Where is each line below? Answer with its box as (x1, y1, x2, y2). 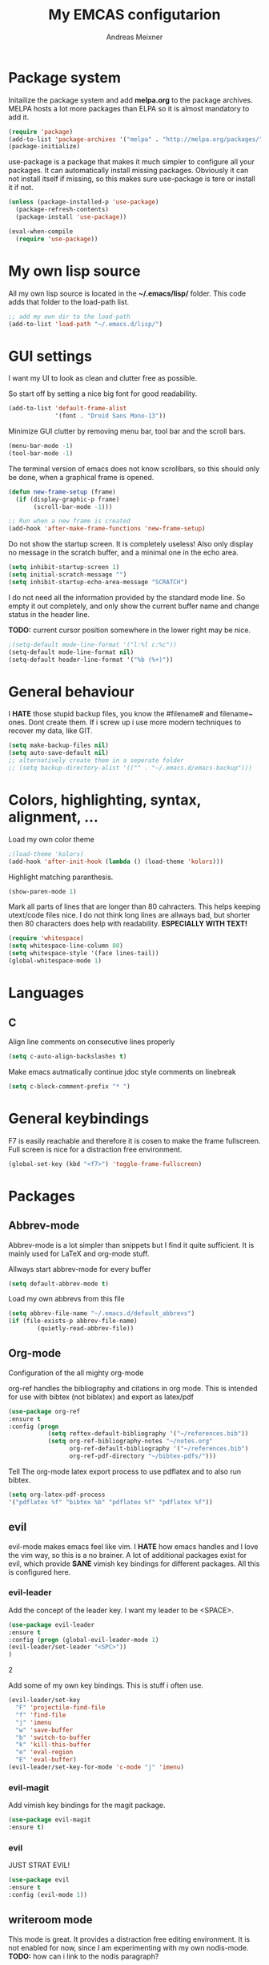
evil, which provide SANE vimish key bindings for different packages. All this (8, 1559, 260, 1568)
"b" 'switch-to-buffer (15, 1733, 91, 1741)
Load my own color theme (8, 834, 94, 844)
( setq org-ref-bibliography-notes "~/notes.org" (47, 1437, 214, 1446)
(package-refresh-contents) (15, 206, 110, 214)
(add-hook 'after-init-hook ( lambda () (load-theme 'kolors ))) (8, 857, 224, 865)
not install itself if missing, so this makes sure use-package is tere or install (8, 174, 256, 184)
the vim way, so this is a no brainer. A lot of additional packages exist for (8, 1550, 247, 1559)
